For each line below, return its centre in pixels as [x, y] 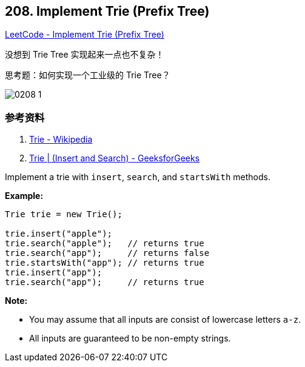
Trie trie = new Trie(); [64, 214]
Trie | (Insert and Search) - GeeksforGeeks [115, 158]
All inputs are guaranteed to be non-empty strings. [130, 338]
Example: [24, 196]
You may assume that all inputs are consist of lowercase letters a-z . [165, 320]
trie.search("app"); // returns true [105, 282]
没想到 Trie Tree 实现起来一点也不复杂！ [85, 55]
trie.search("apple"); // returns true [105, 244]
